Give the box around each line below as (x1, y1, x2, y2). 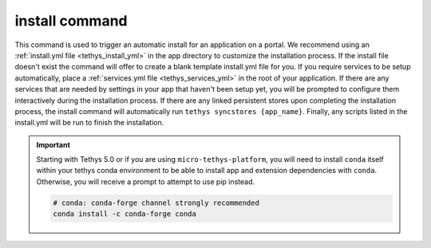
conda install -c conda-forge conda (53, 210, 197, 218)
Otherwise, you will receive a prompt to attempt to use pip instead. (36, 176, 255, 187)
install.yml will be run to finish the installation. (14, 118, 164, 128)
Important (36, 140, 71, 149)
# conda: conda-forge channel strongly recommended (53, 198, 259, 207)
